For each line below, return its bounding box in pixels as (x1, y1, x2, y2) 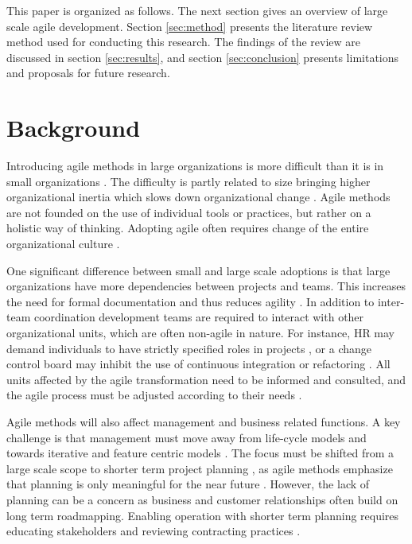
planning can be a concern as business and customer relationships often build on (6, 491, 398, 507)
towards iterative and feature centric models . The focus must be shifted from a (6, 445, 395, 461)
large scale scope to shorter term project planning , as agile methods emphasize (6, 460, 393, 476)
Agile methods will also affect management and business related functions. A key (6, 414, 401, 429)
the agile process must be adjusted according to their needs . (6, 387, 302, 403)
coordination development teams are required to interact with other (33, 309, 364, 325)
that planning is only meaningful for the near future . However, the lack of (6, 476, 370, 492)
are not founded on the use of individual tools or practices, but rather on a (6, 204, 371, 220)
